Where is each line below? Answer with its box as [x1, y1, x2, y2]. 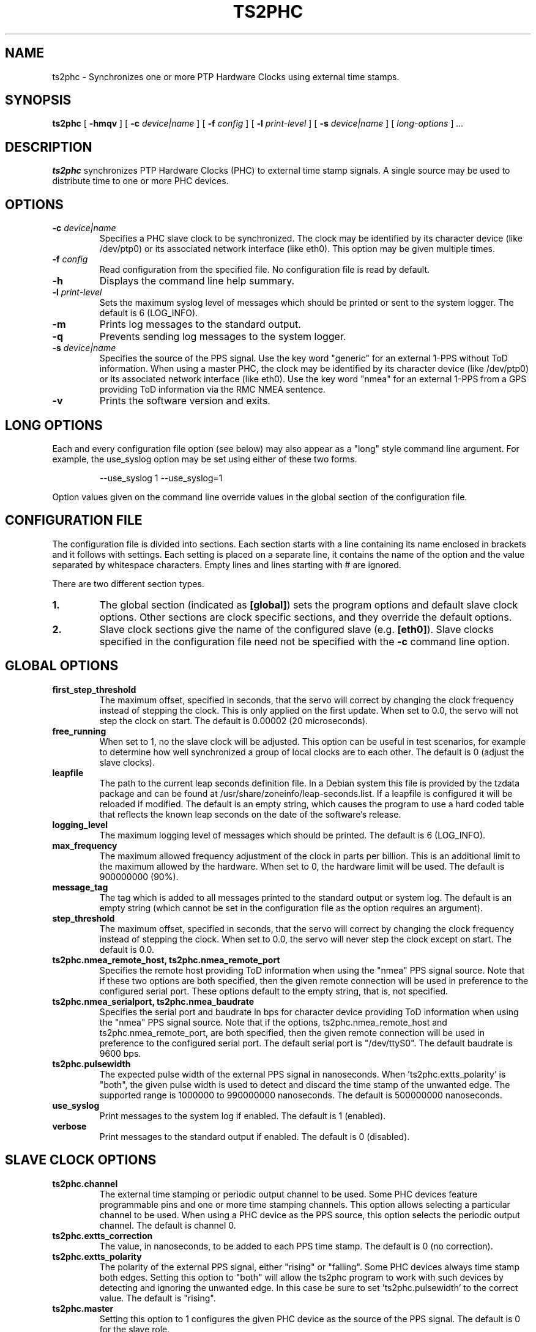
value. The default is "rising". [99, 1292, 216, 1303]
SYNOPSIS [5, 92, 72, 108]
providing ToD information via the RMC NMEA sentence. [99, 384, 326, 395]
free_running [52, 725, 106, 736]
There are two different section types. [52, 578, 204, 589]
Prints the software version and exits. [99, 394, 270, 407]
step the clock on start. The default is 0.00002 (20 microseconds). [99, 715, 368, 726]
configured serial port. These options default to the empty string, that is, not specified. [99, 985, 449, 996]
